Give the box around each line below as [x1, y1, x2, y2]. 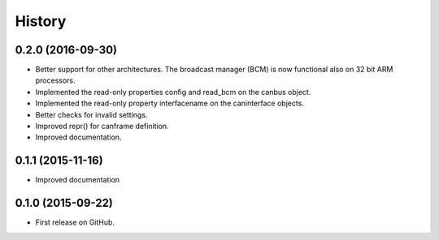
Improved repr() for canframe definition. [35, 122, 170, 131]
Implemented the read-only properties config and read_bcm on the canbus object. [35, 87, 311, 96]
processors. [35, 75, 76, 85]
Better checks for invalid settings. [35, 109, 148, 119]
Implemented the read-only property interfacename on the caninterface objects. [35, 98, 305, 109]
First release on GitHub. [35, 217, 115, 227]
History [15, 12, 67, 30]
